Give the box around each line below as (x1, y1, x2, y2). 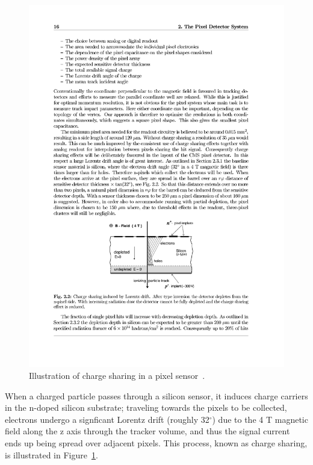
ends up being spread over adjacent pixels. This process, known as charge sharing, (5, 436, 308, 449)
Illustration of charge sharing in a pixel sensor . (29, 369, 205, 381)
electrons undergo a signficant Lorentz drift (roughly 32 (5, 413, 209, 425)
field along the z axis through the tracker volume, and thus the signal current (5, 425, 290, 437)
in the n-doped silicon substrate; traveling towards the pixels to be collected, (5, 401, 287, 414)
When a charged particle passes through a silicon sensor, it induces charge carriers (5, 389, 308, 402)
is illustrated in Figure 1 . (5, 448, 98, 461)
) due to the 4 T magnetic (212, 413, 308, 425)
